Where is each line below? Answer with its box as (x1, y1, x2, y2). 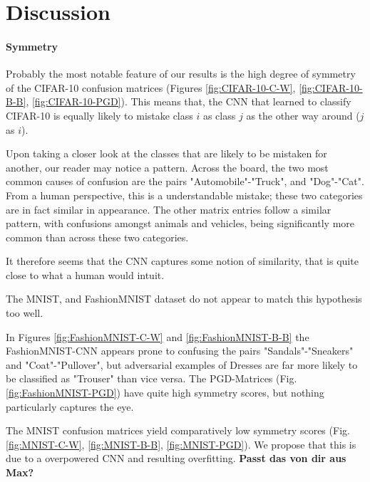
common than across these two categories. (6, 229, 189, 244)
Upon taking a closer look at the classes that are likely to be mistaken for (6, 146, 327, 161)
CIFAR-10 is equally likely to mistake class (6, 108, 193, 122)
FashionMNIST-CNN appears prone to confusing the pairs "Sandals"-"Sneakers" (6, 343, 354, 358)
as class (202, 108, 236, 122)
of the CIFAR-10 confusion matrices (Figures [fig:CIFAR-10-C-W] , (6, 80, 296, 95)
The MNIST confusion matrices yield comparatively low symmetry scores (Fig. (6, 423, 350, 438)
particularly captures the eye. (6, 399, 134, 414)
